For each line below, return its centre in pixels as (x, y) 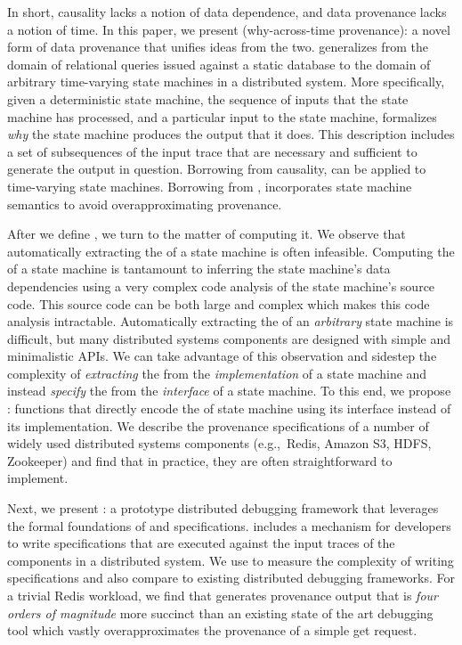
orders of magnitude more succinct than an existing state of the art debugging (220, 612)
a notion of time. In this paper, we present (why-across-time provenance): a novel (229, 29)
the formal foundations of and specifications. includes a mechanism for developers (229, 525)
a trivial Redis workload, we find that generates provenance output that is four (223, 595)
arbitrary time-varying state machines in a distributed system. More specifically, (226, 82)
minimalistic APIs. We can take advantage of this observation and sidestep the (222, 356)
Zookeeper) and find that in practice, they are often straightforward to (200, 460)
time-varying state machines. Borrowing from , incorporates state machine (210, 186)
